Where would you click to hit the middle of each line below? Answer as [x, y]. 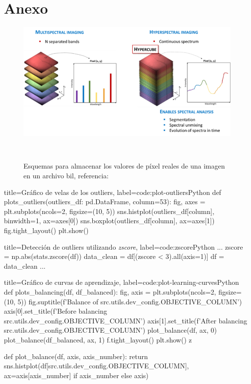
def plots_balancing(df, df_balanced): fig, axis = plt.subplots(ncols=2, [110, 291]
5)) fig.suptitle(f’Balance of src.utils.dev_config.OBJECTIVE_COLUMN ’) [130, 301]
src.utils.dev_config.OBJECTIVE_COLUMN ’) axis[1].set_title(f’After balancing [126, 320]
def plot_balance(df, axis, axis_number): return [76, 356]
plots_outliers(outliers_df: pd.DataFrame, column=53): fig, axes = [105, 202]
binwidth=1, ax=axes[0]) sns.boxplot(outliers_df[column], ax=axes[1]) [109, 221]
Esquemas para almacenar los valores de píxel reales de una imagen [124, 166]
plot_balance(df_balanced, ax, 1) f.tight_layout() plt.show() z [98, 339]
